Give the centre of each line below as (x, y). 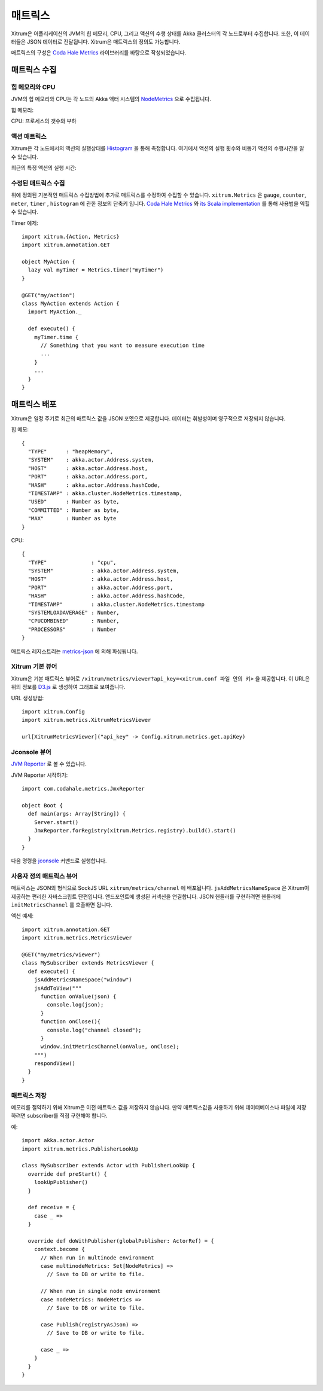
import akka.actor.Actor (58, 1140)
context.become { (59, 1249)
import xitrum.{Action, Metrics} (71, 237)
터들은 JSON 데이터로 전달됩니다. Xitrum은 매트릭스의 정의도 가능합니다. (96, 41)
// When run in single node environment (100, 1291)
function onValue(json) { (78, 996)
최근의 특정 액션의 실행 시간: (44, 168)
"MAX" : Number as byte (72, 518)
